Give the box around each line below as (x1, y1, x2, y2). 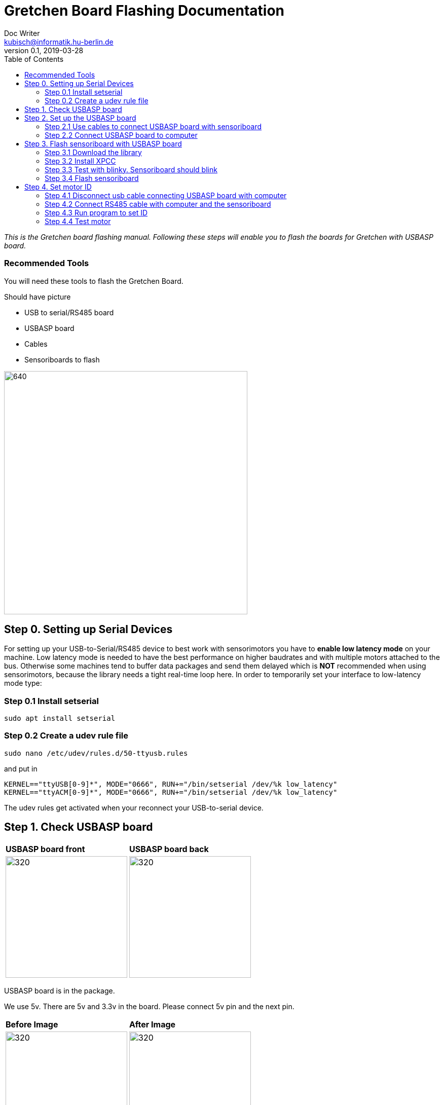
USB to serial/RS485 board (24, 308, 114, 317)
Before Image (6, 1019, 58, 1029)
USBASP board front (6, 843, 85, 854)
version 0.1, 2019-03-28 (4, 46, 84, 55)
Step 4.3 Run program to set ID (45, 208, 148, 217)
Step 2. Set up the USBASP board (24, 113, 136, 122)
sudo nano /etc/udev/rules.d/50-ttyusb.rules (4, 749, 188, 757)
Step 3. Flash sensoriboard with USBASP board (24, 139, 182, 148)
